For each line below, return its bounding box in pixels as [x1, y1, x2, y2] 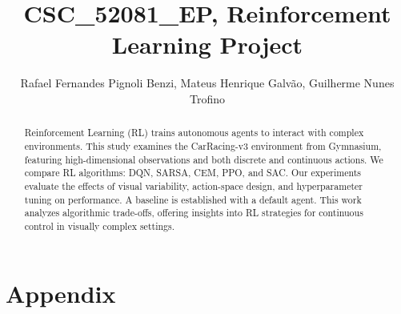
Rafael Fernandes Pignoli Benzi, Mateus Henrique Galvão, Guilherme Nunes [20, 74, 395, 91]
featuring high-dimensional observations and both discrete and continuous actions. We [24, 152, 383, 166]
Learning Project [111, 28, 303, 61]
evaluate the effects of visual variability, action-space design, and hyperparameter [24, 179, 363, 192]
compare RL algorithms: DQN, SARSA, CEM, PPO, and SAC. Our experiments [24, 166, 362, 179]
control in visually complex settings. [24, 219, 174, 232]
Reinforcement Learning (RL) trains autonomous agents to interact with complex [24, 126, 364, 139]
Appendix [6, 276, 116, 309]
